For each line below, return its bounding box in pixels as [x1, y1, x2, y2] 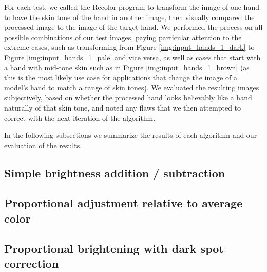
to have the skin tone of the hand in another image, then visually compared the [4, 11, 255, 22]
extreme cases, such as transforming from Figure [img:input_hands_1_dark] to [4, 42, 255, 52]
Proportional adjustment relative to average [4, 195, 243, 211]
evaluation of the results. [4, 139, 82, 150]
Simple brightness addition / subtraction [4, 165, 225, 180]
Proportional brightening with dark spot [4, 240, 224, 256]
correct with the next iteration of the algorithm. [4, 112, 156, 123]
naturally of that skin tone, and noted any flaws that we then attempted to [4, 102, 241, 113]
